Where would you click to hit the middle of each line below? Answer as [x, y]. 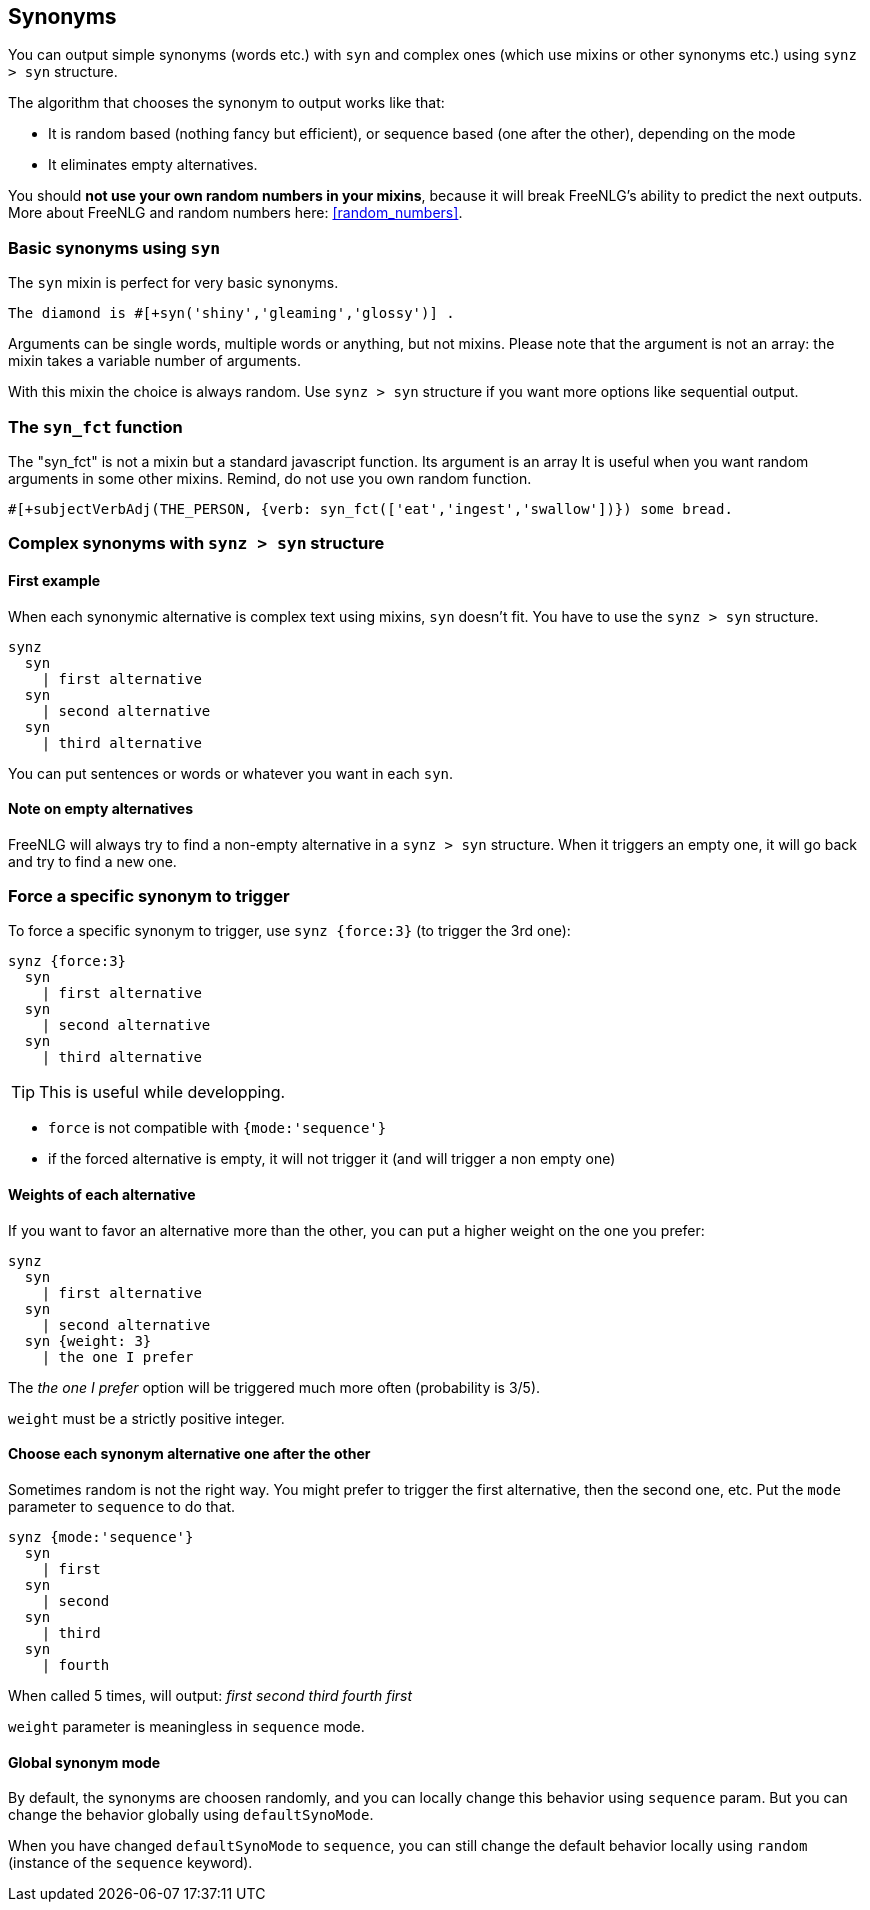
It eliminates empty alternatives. [153, 165]
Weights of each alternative [102, 1195]
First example [54, 580]
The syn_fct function [95, 426]
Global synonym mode [84, 1762]
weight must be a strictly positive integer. [146, 1418]
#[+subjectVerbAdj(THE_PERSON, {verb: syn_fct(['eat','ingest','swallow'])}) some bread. [370, 508]
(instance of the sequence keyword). [130, 1863]
